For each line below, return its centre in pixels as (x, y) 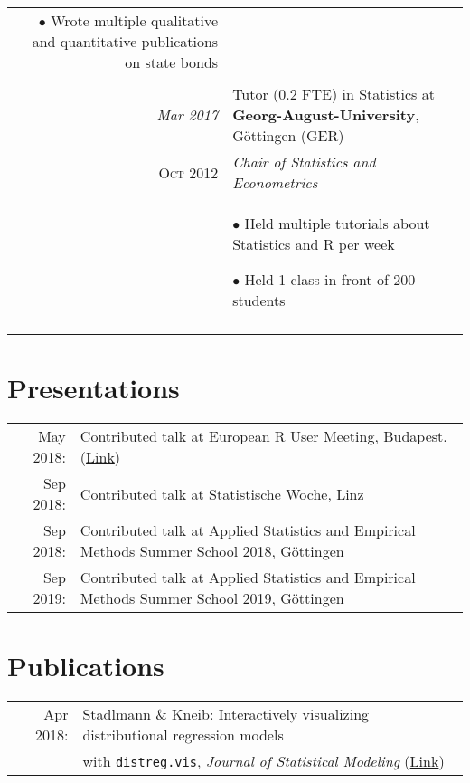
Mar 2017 (188, 115)
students (259, 300)
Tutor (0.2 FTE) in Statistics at (334, 94)
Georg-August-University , (326, 115)
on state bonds (172, 62)
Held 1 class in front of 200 (330, 279)
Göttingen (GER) (288, 135)
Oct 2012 (188, 172)
